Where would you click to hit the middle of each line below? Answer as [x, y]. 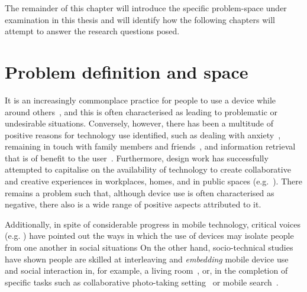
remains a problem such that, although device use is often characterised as [140, 192]
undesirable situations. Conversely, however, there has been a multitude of [139, 123]
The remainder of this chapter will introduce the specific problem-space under [146, 8]
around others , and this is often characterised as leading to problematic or [141, 111]
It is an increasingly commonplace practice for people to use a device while [140, 100]
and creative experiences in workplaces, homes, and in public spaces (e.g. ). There [153, 181]
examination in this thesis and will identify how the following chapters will [140, 19]
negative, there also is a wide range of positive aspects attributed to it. [133, 204]
